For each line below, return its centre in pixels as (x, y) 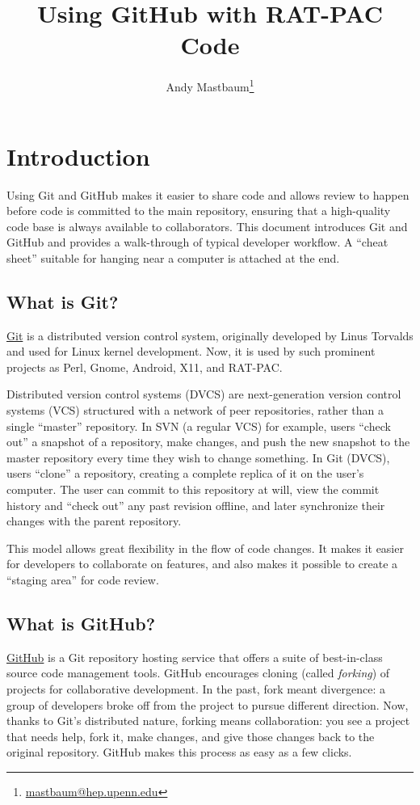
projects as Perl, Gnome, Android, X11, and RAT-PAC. (145, 367)
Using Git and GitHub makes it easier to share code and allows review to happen (208, 194)
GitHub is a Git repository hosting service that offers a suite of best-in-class (195, 657)
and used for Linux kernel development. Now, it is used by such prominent (191, 351)
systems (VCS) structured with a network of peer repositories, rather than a (195, 410)
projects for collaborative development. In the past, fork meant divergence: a (196, 688)
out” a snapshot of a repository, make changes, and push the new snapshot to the (208, 442)
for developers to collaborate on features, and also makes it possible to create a (202, 564)
